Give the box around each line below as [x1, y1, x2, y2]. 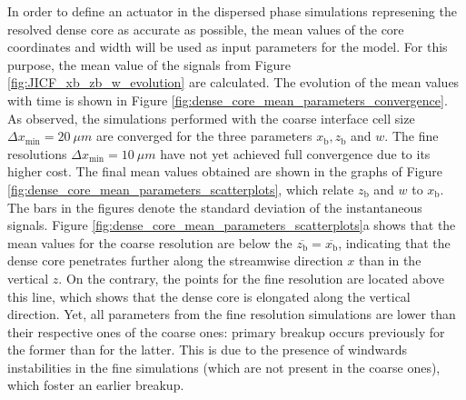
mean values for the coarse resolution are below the [7, 233, 292, 252]
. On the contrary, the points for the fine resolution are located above [58, 268, 444, 287]
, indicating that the [338, 233, 451, 252]
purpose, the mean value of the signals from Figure [7, 55, 292, 74]
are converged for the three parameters [95, 126, 312, 145]
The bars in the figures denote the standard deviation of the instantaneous [7, 197, 422, 216]
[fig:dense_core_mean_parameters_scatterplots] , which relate [7, 179, 354, 198]
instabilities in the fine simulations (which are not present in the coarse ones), [7, 357, 441, 376]
